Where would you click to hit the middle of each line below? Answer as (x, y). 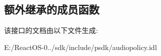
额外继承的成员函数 (52, 9)
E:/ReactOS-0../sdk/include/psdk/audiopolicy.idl (80, 47)
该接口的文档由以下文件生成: (51, 30)
